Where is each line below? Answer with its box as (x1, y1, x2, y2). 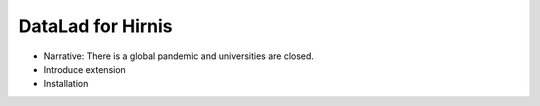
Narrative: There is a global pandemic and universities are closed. (43, 50, 315, 62)
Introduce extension (43, 63, 127, 75)
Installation (43, 78, 89, 90)
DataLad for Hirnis (18, 15, 174, 37)
